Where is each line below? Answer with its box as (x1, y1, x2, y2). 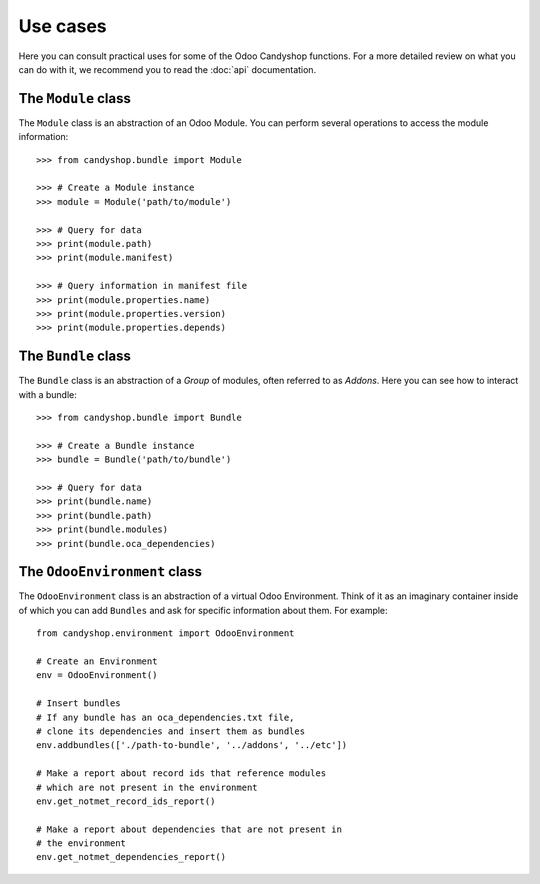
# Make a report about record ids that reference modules (36, 768, 327, 779)
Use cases (18, 15, 107, 37)
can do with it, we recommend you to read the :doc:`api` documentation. (18, 63, 317, 75)
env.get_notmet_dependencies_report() (36, 851, 227, 863)
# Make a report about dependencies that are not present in (36, 823, 342, 835)
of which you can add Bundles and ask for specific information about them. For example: (18, 604, 389, 616)
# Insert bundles (36, 698, 121, 709)
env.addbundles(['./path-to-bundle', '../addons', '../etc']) (36, 740, 348, 751)
